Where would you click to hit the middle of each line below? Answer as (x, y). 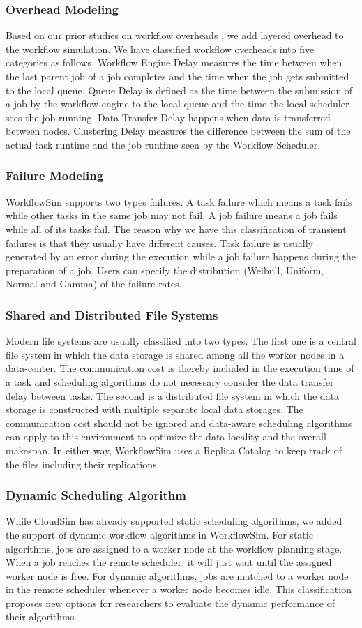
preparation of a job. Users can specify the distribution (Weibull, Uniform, (165, 270)
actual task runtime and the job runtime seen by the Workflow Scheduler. (163, 144)
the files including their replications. (83, 464)
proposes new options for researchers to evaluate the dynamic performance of (170, 603)
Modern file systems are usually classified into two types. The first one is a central (181, 341)
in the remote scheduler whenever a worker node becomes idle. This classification (179, 589)
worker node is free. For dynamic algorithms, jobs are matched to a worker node (177, 575)
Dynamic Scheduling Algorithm (96, 495)
